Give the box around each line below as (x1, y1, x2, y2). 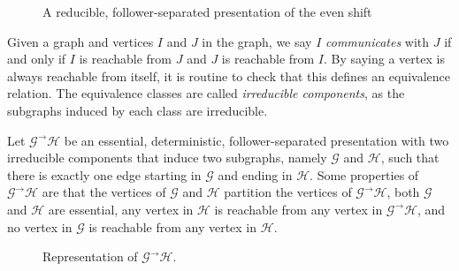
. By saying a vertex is (324, 49, 445, 68)
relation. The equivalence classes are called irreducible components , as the (7, 84, 405, 102)
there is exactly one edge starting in (7, 165, 202, 184)
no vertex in (7, 217, 73, 236)
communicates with (325, 32, 430, 50)
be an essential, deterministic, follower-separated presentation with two (64, 131, 449, 149)
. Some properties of (310, 165, 419, 184)
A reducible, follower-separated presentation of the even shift (42, 3, 372, 20)
